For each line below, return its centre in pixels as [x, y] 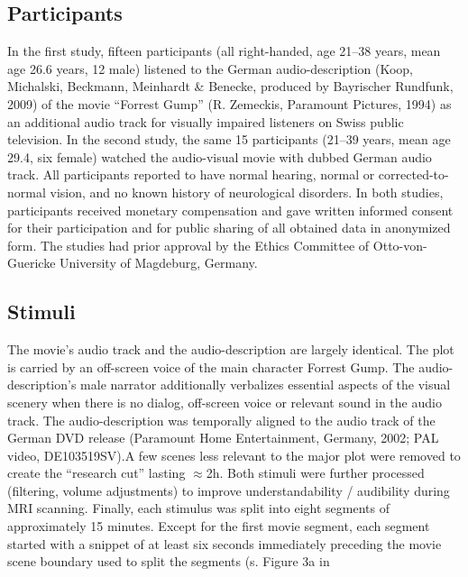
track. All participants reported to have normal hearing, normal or [191, 174]
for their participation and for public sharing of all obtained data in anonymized [229, 228]
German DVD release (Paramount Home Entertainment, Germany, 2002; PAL [223, 438]
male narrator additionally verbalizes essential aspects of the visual [266, 385]
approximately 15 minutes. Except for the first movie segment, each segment [219, 526]
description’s [42, 385]
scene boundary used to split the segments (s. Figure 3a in [169, 561]
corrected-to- [413, 174]
